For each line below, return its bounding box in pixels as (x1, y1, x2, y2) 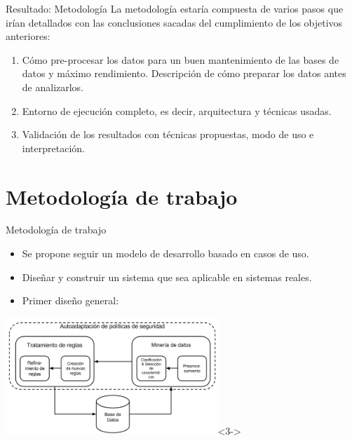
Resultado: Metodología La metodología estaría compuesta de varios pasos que (6, 1, 344, 15)
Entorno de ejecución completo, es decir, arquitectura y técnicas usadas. (22, 103, 332, 118)
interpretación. (22, 140, 85, 155)
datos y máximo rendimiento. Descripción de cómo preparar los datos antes (22, 66, 346, 81)
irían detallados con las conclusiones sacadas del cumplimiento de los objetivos (6, 15, 343, 29)
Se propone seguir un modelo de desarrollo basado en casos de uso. (22, 246, 309, 261)
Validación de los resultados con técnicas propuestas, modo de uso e (22, 127, 314, 142)
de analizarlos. (22, 79, 84, 94)
